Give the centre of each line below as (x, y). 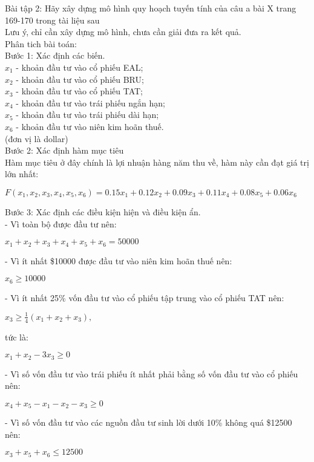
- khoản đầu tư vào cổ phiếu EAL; (80, 67)
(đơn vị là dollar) (37, 138)
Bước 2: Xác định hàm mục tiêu (64, 150)
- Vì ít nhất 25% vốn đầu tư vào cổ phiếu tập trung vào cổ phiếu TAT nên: (145, 297)
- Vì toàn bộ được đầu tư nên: (61, 223)
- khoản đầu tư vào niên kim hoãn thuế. (90, 126)
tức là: (17, 337)
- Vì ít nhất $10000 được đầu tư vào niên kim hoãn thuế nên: (119, 260)
